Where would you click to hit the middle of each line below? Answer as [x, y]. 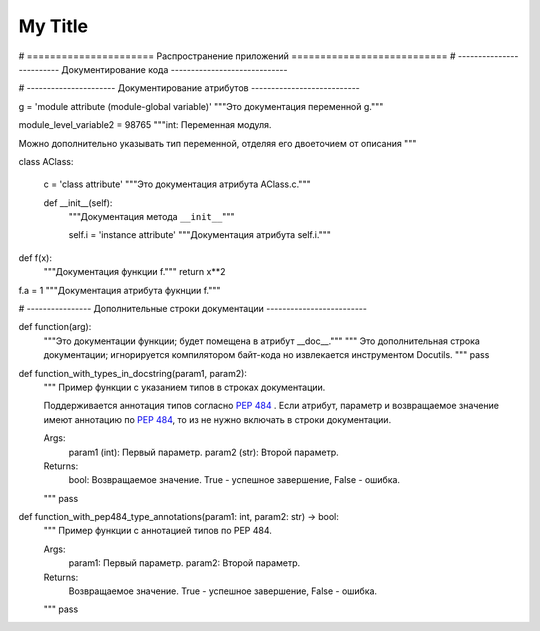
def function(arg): [55, 327]
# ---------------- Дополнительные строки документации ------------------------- [192, 309]
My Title [53, 26]
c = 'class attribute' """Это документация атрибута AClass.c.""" [177, 184]
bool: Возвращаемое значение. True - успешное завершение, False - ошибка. [234, 480]
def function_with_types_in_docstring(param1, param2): [132, 373]
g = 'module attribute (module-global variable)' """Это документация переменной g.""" [201, 106]
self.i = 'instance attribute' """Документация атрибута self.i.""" [200, 235]
